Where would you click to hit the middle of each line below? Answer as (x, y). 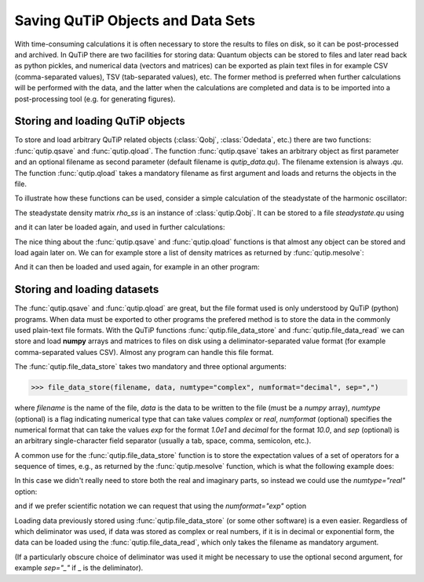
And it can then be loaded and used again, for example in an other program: (137, 267)
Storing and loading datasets (87, 289)
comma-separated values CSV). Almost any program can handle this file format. (144, 352)
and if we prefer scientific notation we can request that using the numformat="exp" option (160, 506)
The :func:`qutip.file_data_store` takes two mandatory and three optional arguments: (150, 367)
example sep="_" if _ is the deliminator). (79, 568)
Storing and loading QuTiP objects (100, 121)
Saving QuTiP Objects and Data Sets (135, 20)
